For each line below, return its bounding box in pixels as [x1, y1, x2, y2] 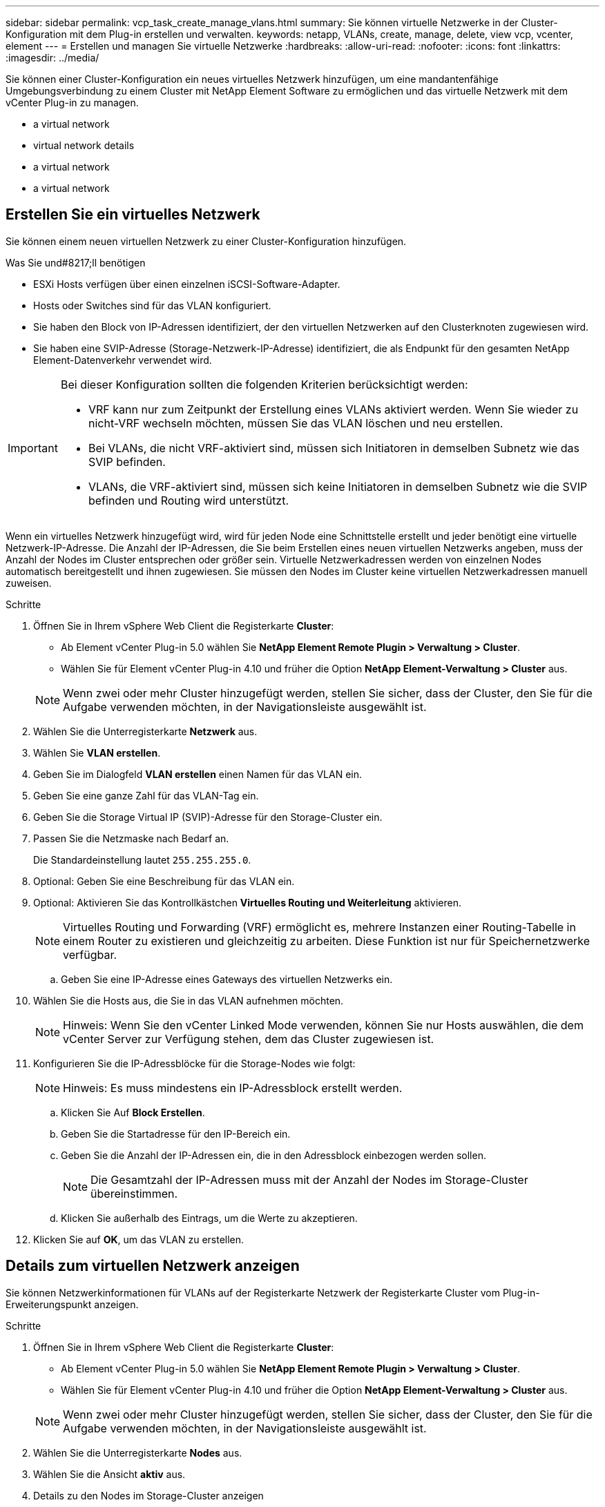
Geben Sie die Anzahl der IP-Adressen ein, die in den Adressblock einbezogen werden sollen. [61, 1149, 486, 1161]
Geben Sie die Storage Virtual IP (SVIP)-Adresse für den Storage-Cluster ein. [33, 810, 383, 823]
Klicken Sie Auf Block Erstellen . [61, 1106, 205, 1118]
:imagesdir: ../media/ [6, 52, 99, 64]
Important [8, 440, 58, 455]
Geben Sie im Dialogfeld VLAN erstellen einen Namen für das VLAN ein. [33, 768, 363, 780]
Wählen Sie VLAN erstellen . [33, 746, 161, 759]
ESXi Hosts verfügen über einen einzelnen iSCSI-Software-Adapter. [33, 278, 340, 290]
